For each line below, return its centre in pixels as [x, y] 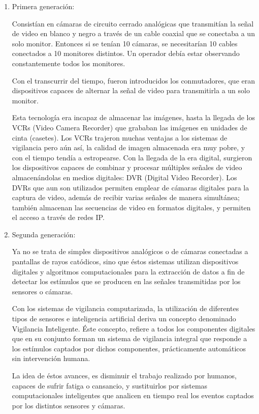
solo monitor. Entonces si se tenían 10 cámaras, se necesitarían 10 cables [125, 43]
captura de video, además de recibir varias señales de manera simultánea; [126, 197]
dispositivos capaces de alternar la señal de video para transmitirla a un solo [131, 90]
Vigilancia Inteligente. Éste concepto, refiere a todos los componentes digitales [134, 328]
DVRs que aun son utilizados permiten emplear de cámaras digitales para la [131, 187]
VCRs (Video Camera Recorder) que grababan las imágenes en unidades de [129, 127]
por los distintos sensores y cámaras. [69, 405]
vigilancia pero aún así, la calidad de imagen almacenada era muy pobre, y [128, 147]
